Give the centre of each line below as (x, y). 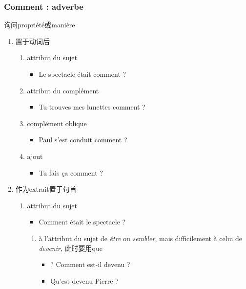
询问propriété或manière (40, 25)
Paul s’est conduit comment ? (83, 140)
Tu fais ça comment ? (71, 172)
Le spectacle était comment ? (82, 74)
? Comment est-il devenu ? (90, 264)
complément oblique (57, 123)
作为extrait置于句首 (46, 189)
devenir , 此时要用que (71, 248)
